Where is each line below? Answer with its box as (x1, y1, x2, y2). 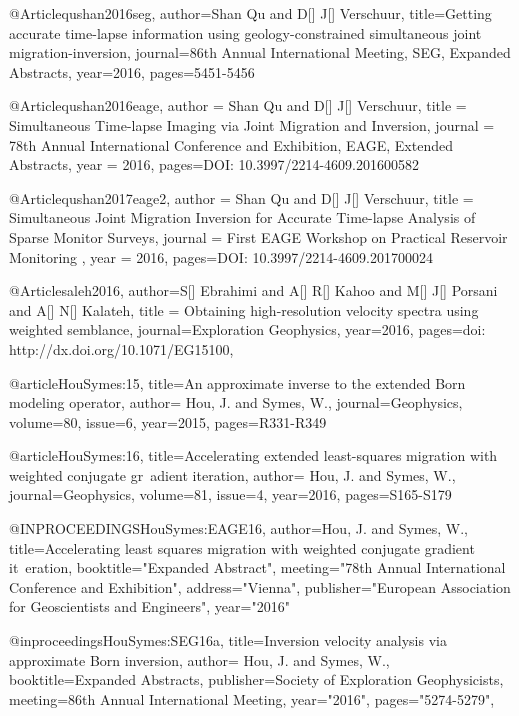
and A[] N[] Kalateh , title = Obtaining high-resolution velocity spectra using (9, 299, 479, 320)
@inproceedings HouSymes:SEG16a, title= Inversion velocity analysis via (9, 630, 447, 651)
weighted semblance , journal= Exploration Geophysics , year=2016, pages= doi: (9, 319, 486, 340)
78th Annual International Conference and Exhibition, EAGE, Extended (9, 134, 453, 155)
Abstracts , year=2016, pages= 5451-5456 (9, 61, 255, 82)
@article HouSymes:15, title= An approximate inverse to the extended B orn (9, 372, 466, 393)
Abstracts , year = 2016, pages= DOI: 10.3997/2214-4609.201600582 (9, 154, 420, 175)
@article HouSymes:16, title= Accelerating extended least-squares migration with (9, 445, 498, 466)
